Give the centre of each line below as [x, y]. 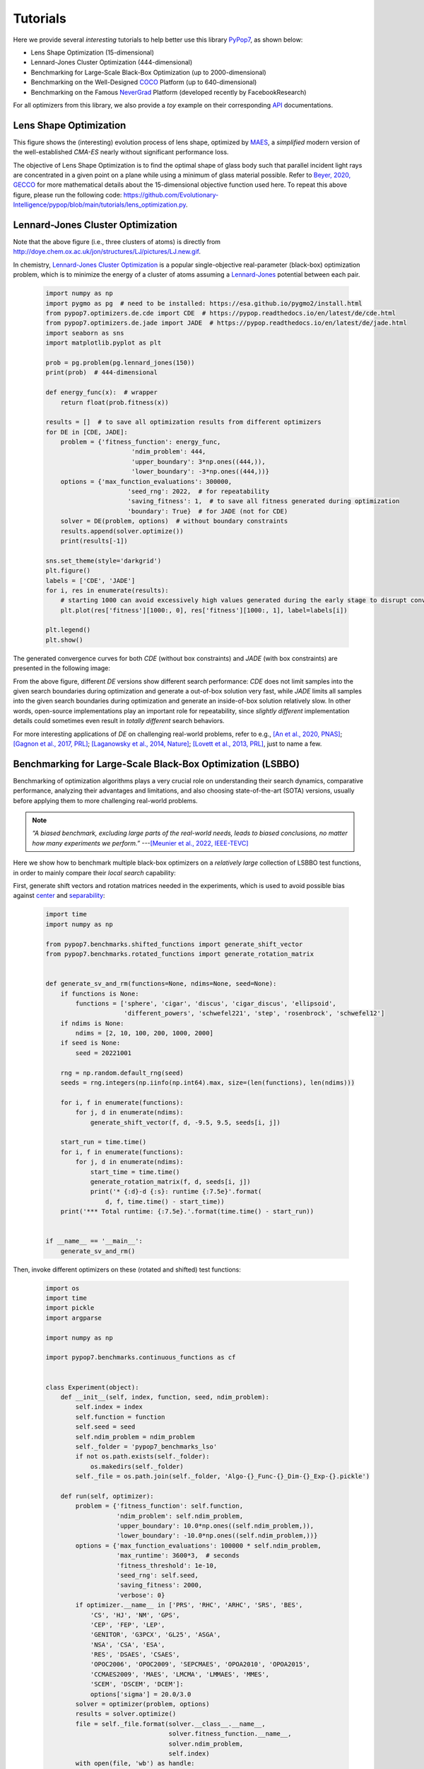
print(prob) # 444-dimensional [102, 373]
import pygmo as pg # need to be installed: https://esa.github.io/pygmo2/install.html [204, 303]
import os [63, 1288]
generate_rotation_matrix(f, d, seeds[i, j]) [170, 1181]
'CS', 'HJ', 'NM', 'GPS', [135, 1615]
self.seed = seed [105, 1427]
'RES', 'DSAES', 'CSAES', [135, 1655]
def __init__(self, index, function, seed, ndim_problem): [165, 1397]
